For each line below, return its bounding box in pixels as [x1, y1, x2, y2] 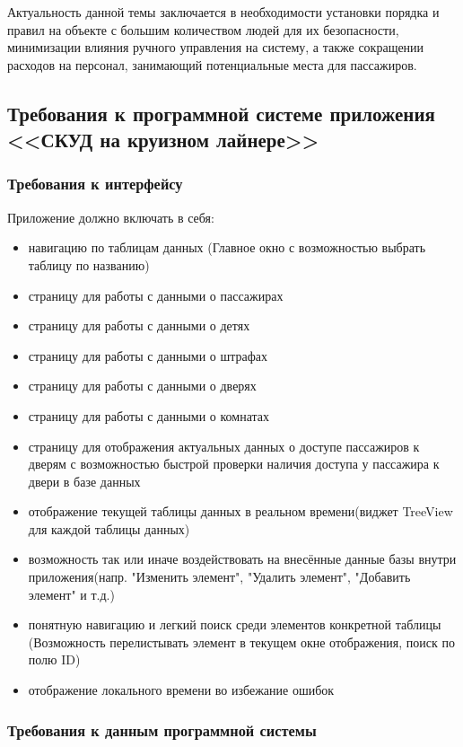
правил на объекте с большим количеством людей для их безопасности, [7, 20, 399, 39]
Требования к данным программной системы [7, 718, 317, 741]
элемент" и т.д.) [28, 584, 115, 603]
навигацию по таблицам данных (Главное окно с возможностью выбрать [28, 238, 426, 257]
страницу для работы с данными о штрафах [28, 346, 268, 365]
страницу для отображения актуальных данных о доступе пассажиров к [28, 436, 420, 455]
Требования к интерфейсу [7, 172, 183, 195]
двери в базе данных [28, 471, 141, 490]
